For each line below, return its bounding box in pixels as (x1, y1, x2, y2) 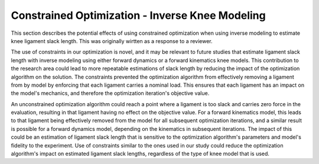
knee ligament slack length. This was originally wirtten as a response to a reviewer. (11, 37, 213, 44)
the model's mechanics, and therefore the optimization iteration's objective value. (11, 90, 210, 97)
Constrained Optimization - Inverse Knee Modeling (11, 9, 266, 22)
